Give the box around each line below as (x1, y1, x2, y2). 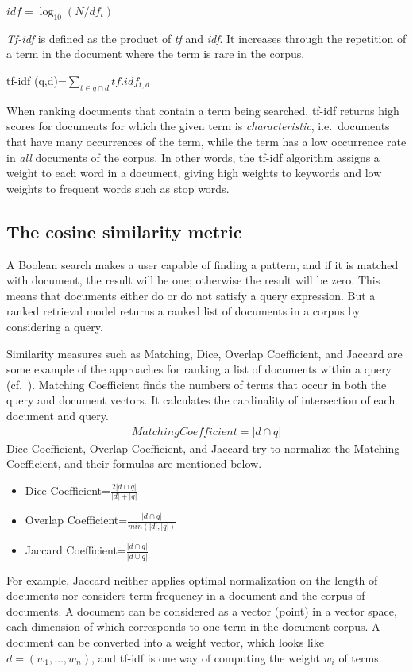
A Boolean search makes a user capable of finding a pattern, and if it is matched (6, 256, 399, 272)
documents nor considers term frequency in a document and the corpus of (6, 587, 365, 604)
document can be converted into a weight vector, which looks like (6, 634, 324, 651)
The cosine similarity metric (6, 218, 242, 243)
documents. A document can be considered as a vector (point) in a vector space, (6, 602, 397, 619)
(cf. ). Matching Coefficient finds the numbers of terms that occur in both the (6, 376, 387, 392)
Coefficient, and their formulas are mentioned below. (6, 455, 262, 472)
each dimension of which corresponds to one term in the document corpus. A (6, 618, 380, 635)
